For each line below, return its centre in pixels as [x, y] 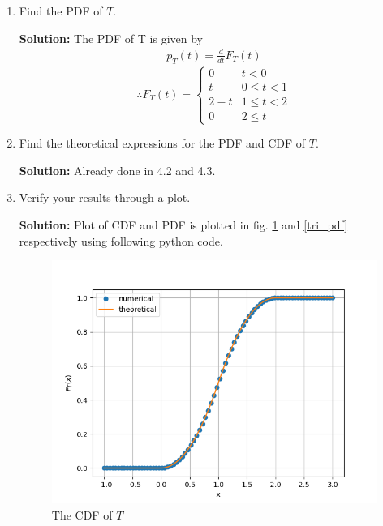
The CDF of [82, 514]
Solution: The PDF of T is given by [111, 38]
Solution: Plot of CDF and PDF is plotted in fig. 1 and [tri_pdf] [183, 224]
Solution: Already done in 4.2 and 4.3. [117, 170]
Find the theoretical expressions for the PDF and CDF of [162, 143]
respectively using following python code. [121, 240]
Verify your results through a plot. [105, 197]
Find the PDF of [61, 11]
